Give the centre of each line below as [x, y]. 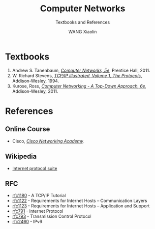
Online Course [28, 129]
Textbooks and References [83, 22]
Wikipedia [21, 157]
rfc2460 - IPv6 [27, 222]
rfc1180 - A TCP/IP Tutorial [39, 196]
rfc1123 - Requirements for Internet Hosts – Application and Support [81, 206]
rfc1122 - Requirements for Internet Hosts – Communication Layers [80, 201]
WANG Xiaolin [83, 31]
